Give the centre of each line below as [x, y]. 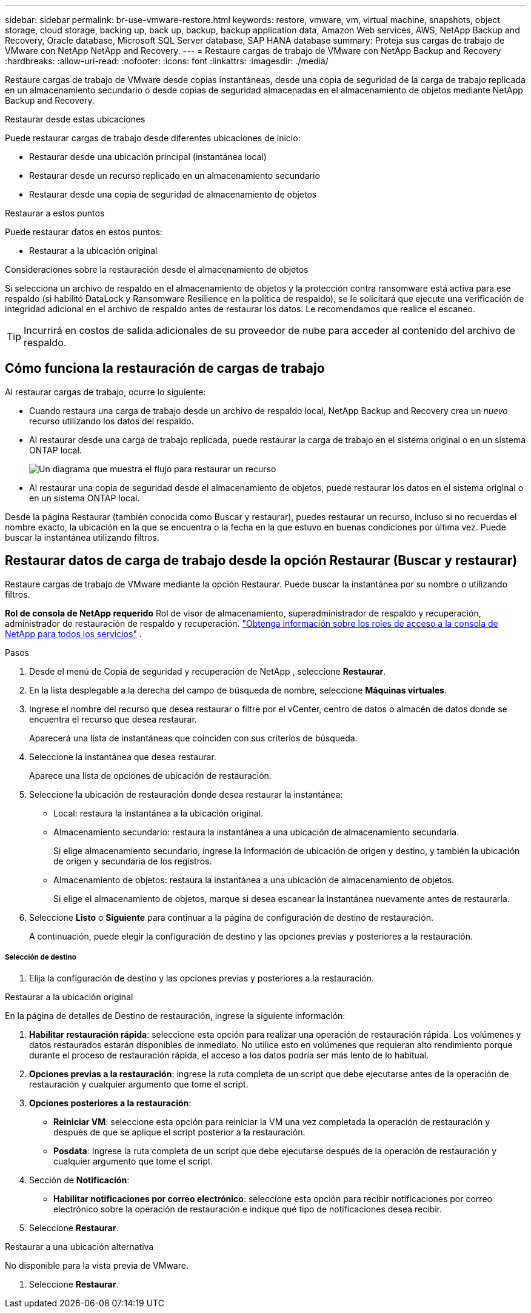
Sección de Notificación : [79, 1180]
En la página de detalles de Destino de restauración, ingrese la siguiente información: [175, 1016]
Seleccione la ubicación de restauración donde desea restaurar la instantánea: [186, 794]
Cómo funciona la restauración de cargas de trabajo [165, 369]
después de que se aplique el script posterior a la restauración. [179, 1132]
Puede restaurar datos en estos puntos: [84, 232]
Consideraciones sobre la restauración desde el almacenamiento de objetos [157, 269]
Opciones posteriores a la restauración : [110, 1103]
